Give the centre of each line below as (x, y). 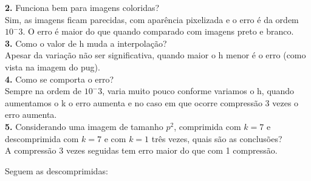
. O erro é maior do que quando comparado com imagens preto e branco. (158, 31)
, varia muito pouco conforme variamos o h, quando (198, 91)
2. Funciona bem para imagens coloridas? (82, 7)
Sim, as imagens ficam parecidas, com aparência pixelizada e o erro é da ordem (152, 19)
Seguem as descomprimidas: (56, 170)
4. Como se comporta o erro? (60, 79)
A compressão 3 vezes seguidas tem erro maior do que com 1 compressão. (141, 150)
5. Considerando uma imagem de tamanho (84, 126)
